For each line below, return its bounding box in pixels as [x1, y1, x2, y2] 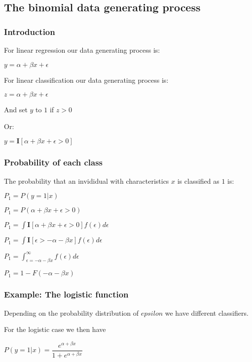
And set [4, 104, 28, 115]
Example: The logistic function [4, 288, 129, 300]
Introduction [4, 25, 55, 37]
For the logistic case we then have [4, 324, 106, 334]
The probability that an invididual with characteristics [4, 175, 169, 186]
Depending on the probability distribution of [4, 307, 139, 318]
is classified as [177, 175, 219, 186]
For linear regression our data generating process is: [4, 45, 160, 55]
